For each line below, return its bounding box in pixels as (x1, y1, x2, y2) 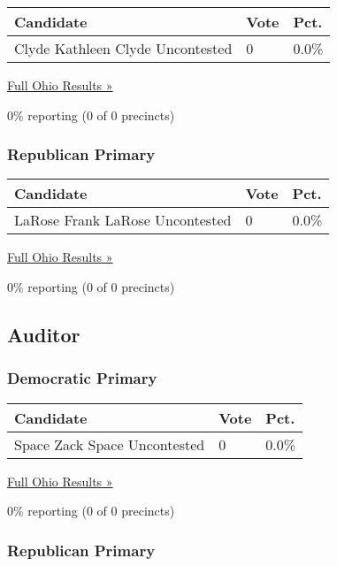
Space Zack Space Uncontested (14, 433, 205, 455)
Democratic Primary (7, 367, 157, 389)
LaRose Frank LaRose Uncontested (14, 210, 232, 231)
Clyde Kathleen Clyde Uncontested (14, 38, 233, 58)
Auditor (7, 320, 80, 348)
